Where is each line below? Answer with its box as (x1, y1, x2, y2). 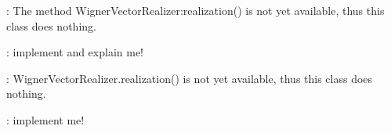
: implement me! (6, 111, 85, 128)
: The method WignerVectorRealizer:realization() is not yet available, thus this (6, 2, 385, 18)
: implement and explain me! (6, 44, 143, 60)
